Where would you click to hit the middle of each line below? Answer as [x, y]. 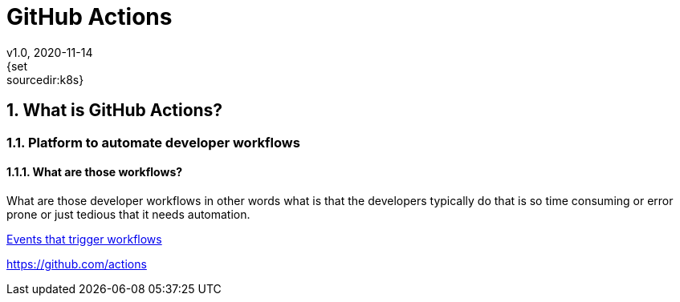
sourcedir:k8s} [45, 79]
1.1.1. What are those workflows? [95, 172]
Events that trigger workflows [84, 239]
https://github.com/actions [77, 264]
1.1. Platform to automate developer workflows [153, 142]
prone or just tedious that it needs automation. [128, 214]
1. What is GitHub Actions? [115, 111]
